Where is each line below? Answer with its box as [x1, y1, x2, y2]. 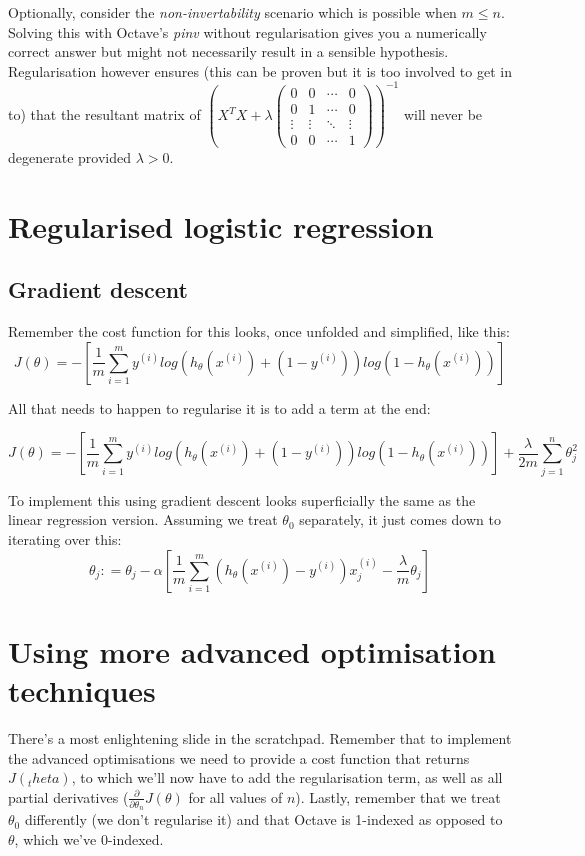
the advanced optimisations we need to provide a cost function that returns [8, 747, 470, 768]
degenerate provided [8, 147, 131, 168]
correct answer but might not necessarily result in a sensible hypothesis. [8, 41, 449, 62]
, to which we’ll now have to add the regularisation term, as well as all [71, 767, 503, 788]
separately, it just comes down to [299, 509, 501, 530]
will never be [403, 104, 483, 124]
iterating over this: [8, 529, 122, 549]
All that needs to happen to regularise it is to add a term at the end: [8, 397, 431, 418]
